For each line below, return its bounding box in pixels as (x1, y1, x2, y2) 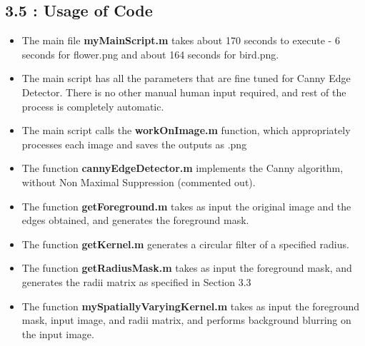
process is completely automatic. (21, 98, 164, 113)
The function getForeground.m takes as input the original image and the (21, 198, 351, 213)
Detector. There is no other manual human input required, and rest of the (21, 84, 346, 99)
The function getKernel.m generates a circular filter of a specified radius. (21, 236, 349, 251)
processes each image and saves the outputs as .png (21, 136, 247, 151)
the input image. (21, 326, 94, 341)
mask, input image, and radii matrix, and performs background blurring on (21, 312, 351, 327)
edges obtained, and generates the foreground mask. (21, 213, 249, 228)
